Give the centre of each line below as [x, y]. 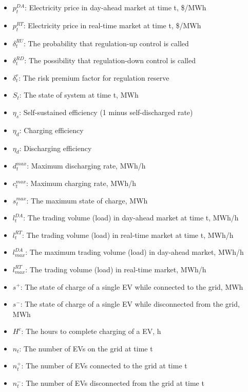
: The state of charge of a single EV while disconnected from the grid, [130, 304]
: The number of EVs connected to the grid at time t [104, 366]
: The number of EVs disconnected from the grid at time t [113, 383]
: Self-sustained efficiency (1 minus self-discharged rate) [106, 112]
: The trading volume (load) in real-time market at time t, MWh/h [128, 235]
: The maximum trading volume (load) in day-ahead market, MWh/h [135, 252]
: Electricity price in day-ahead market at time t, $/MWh [116, 7]
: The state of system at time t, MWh [79, 95]
